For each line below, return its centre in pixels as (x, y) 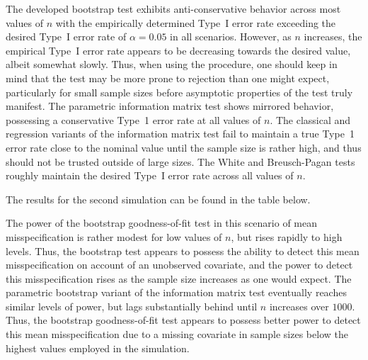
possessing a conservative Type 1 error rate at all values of (133, 119)
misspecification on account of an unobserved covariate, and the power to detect (179, 265)
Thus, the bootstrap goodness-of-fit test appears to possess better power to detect (183, 320)
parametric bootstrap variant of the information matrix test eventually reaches (176, 292)
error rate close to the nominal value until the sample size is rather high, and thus (184, 147)
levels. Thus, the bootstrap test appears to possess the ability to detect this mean (183, 251)
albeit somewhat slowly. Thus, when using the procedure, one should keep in (172, 64)
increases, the (333, 36)
